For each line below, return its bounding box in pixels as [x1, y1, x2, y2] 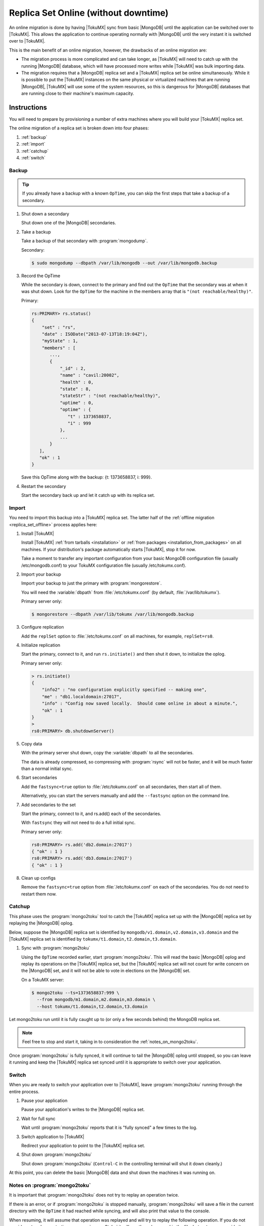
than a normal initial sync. [21, 766, 73, 771]
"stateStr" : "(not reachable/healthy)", [60, 393, 161, 399]
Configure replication [21, 624, 64, 630]
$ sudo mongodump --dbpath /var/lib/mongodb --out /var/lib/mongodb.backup [31, 260, 218, 266]
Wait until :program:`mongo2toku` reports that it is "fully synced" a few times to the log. [21, 1124, 198, 1130]
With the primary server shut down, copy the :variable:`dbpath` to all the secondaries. [21, 750, 194, 756]
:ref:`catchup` [21, 148, 49, 154]
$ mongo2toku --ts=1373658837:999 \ [31, 990, 120, 996]
